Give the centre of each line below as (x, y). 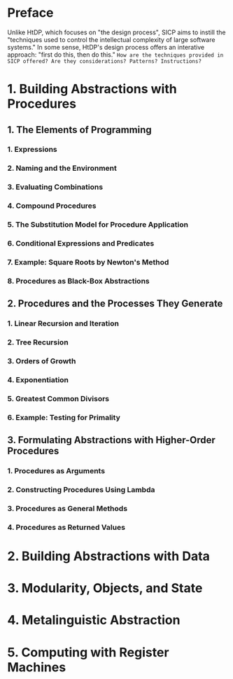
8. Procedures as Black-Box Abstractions (78, 281)
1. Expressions (32, 150)
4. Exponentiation (38, 379)
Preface (30, 13)
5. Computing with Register (88, 652)
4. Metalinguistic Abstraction (94, 620)
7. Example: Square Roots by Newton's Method (88, 262)
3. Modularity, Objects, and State (105, 588)
